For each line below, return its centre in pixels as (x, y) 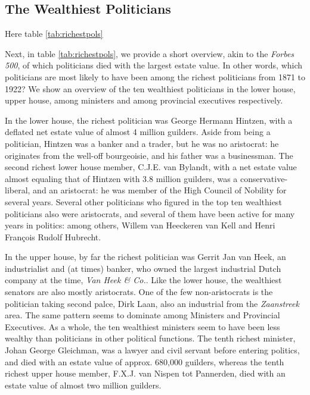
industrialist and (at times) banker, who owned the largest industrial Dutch (143, 268)
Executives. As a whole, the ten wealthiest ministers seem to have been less (142, 326)
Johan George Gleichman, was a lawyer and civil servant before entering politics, (152, 350)
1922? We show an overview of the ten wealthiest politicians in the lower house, (150, 88)
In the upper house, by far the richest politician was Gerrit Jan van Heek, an (145, 257)
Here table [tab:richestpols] (54, 34)
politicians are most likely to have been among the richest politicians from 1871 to (155, 76)
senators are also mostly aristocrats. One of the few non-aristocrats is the (139, 292)
